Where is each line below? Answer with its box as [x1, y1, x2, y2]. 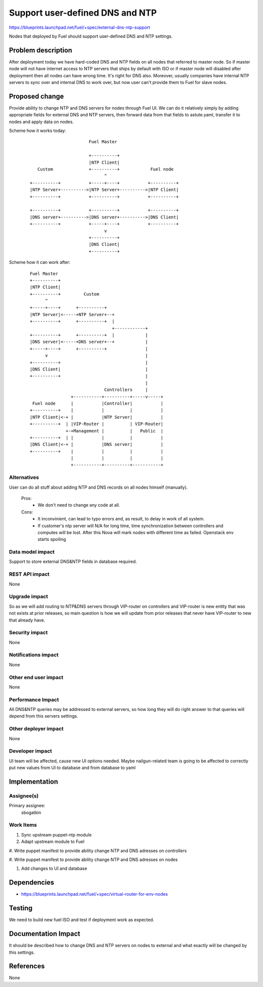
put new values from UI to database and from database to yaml [9, 765, 136, 771]
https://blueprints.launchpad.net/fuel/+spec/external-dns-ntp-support [9, 24, 150, 30]
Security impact [9, 629, 48, 636]
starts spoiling [38, 536, 66, 542]
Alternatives [9, 474, 39, 481]
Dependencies [9, 879, 55, 887]
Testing [9, 904, 33, 912]
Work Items [9, 821, 37, 828]
